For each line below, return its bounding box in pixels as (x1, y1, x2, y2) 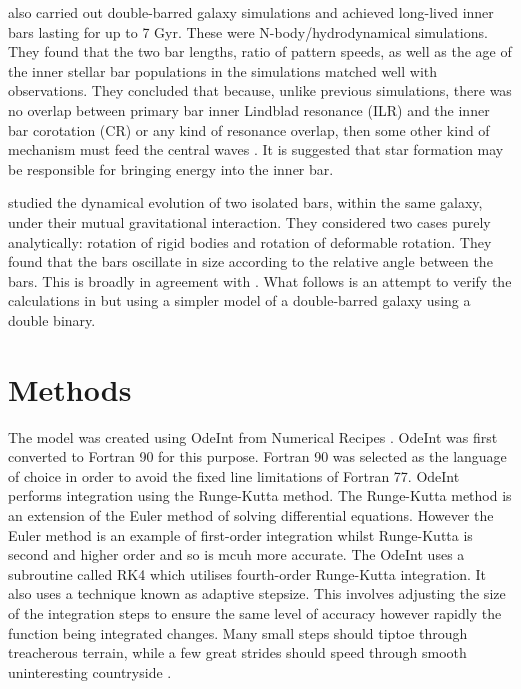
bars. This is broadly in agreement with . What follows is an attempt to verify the (8, 270, 512, 291)
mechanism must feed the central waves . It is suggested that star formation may (8, 139, 504, 160)
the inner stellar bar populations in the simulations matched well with (8, 60, 438, 81)
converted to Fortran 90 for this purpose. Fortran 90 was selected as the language (8, 446, 507, 467)
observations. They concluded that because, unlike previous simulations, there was (8, 80, 512, 101)
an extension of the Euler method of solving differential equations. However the (8, 505, 494, 525)
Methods (8, 368, 132, 409)
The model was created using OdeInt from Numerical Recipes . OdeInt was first (8, 426, 498, 447)
